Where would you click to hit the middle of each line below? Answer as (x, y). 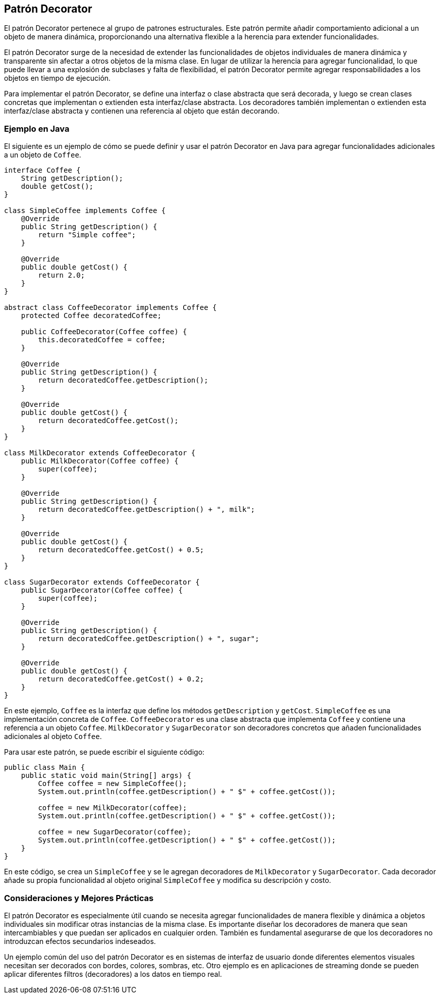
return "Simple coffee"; (87, 235)
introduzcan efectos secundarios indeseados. (80, 941)
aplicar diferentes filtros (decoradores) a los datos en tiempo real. (113, 974)
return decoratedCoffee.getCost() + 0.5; (121, 550)
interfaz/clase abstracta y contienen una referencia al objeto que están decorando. (142, 111)
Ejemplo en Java (37, 128)
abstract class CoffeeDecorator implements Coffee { (111, 308)
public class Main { (45, 768)
